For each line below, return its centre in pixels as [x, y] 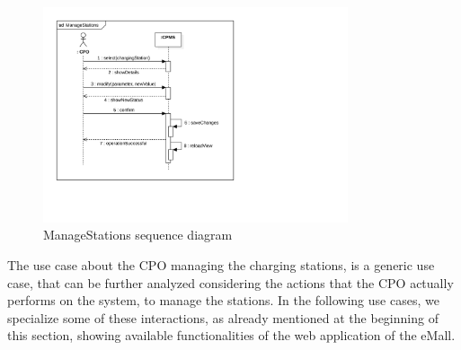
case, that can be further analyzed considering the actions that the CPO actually [230, 282]
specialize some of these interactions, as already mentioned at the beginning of [223, 317]
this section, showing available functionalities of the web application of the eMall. [231, 335]
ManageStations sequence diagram [138, 235]
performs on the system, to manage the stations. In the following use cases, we [223, 300]
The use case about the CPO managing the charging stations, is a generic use [221, 265]
